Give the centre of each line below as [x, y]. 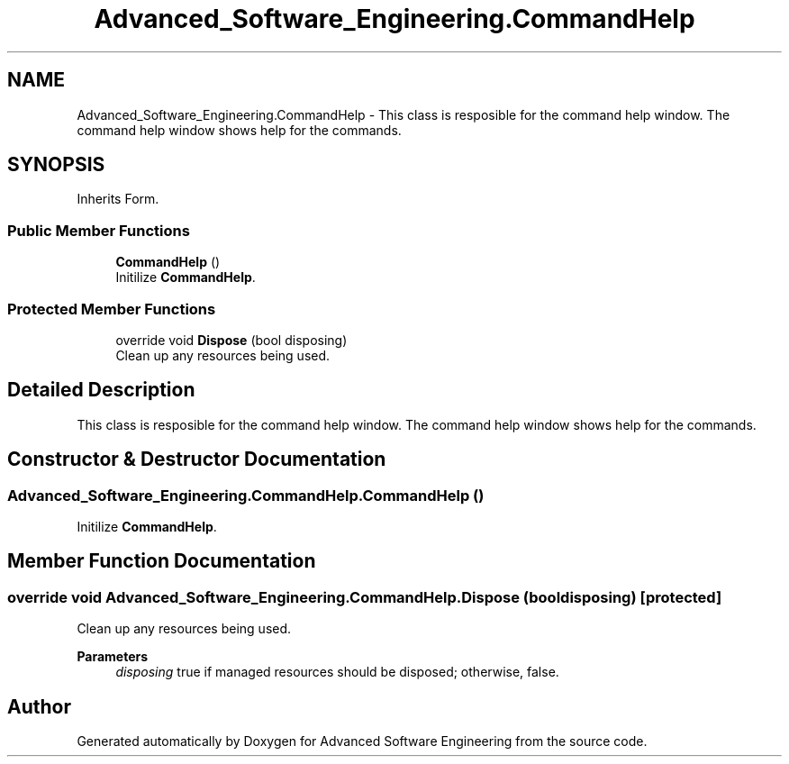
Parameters [113, 657]
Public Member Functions [99, 230]
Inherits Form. [118, 199]
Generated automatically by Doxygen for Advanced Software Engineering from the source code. [362, 741]
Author [39, 706]
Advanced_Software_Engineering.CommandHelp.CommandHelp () [246, 495]
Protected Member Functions [112, 309]
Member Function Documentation [162, 561]
